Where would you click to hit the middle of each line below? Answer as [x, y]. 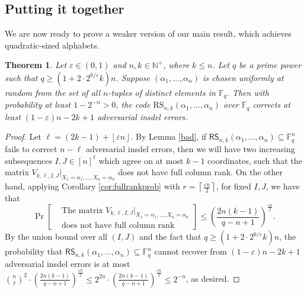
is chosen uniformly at [243, 77]
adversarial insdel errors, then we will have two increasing [190, 148]
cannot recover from [191, 251]
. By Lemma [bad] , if [169, 136]
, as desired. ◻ [213, 278]
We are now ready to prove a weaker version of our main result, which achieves [148, 33]
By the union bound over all [56, 236]
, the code [133, 104]
